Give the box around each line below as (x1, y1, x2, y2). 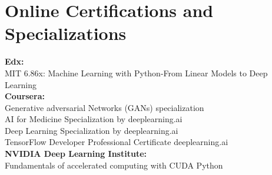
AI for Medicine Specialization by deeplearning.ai (5, 113, 183, 125)
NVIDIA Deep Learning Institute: (5, 147, 147, 160)
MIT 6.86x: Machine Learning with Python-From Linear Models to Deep (5, 66, 268, 79)
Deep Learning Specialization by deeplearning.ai (5, 124, 178, 136)
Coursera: (5, 90, 45, 102)
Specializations (5, 21, 127, 45)
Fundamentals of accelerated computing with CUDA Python (5, 159, 223, 171)
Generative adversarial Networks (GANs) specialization (5, 101, 204, 113)
